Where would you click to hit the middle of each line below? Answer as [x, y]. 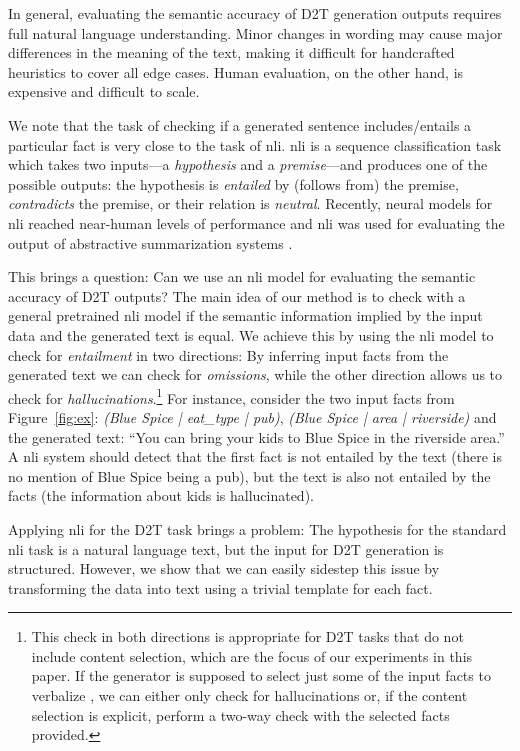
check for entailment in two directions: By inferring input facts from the [228, 354]
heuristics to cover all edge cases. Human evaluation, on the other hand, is [236, 71]
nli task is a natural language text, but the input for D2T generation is [226, 548]
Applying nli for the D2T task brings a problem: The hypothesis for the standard [257, 528]
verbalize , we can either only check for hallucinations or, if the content [249, 695]
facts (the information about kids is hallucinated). [161, 495]
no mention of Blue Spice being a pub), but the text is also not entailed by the [249, 475]
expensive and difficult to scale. [104, 91]
